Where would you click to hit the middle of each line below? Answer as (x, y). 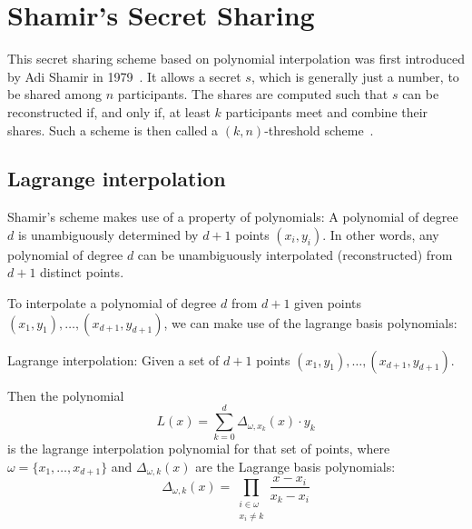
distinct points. (82, 272)
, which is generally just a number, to (355, 76)
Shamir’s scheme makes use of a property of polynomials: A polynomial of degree (233, 217)
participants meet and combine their (327, 111)
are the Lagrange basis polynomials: (295, 466)
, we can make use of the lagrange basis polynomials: (310, 322)
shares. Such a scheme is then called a (113, 130)
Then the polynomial (66, 395)
